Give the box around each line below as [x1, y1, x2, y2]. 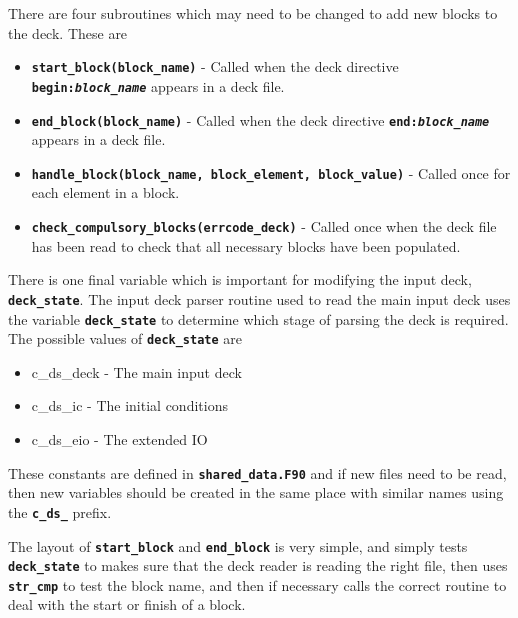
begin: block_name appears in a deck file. [31, 75, 285, 96]
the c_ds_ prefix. [8, 501, 112, 522]
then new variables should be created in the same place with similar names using [8, 482, 504, 503]
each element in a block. [31, 182, 180, 203]
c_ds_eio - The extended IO [31, 429, 208, 449]
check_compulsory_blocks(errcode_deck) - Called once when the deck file [31, 216, 497, 236]
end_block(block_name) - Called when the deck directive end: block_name [31, 109, 490, 130]
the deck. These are [8, 22, 128, 43]
